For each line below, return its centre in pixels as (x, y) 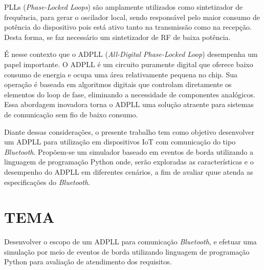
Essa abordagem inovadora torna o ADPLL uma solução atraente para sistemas (129, 104)
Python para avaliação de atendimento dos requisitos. (88, 262)
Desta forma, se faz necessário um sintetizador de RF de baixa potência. (117, 37)
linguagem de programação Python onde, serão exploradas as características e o (129, 162)
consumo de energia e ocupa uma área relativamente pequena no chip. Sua (121, 74)
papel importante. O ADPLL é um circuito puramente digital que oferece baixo (129, 64)
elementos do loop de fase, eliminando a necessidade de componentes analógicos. (130, 94)
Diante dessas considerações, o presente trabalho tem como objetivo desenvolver (129, 131)
